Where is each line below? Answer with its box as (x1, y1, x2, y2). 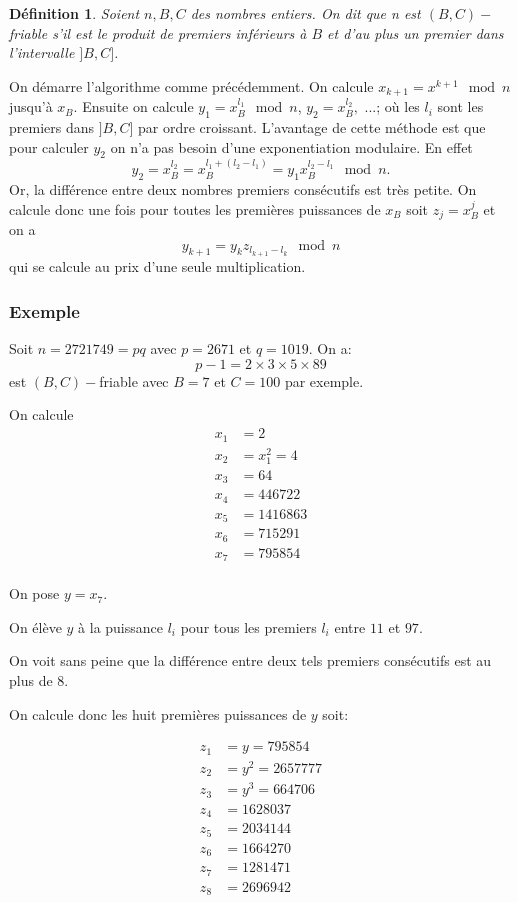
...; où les (364, 96, 420, 117)
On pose (9, 583, 60, 604)
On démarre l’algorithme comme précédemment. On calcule (9, 75, 374, 96)
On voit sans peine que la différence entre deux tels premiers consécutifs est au (9, 650, 492, 671)
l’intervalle (9, 42, 75, 63)
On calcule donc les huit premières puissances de (9, 703, 307, 724)
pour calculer (9, 136, 89, 157)
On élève (9, 616, 62, 637)
